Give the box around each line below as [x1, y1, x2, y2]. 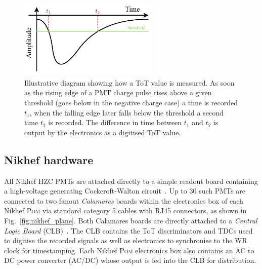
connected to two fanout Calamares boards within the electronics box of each [4, 195, 243, 206]
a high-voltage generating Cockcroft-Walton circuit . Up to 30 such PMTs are [4, 185, 245, 196]
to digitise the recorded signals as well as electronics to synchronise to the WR [4, 235, 247, 246]
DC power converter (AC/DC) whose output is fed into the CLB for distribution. [4, 255, 256, 265]
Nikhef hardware [4, 151, 94, 167]
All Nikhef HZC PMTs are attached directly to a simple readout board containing [4, 175, 258, 186]
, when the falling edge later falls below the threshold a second [29, 107, 224, 118]
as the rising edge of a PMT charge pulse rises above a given [24, 87, 212, 98]
